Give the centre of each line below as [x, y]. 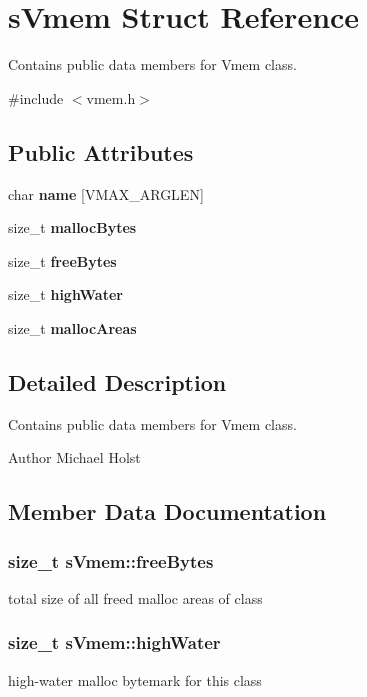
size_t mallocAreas [72, 327]
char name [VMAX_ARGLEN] [106, 193]
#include [36, 97]
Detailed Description [117, 381]
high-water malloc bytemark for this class [135, 679]
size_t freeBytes [62, 260]
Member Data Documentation [167, 511]
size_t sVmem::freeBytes [111, 560]
